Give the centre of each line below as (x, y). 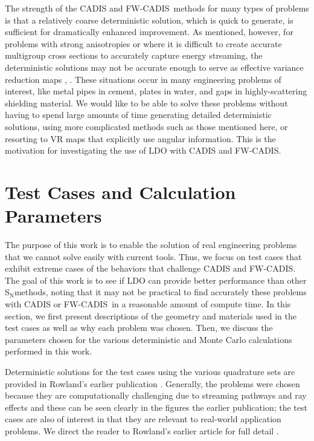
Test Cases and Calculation (120, 191)
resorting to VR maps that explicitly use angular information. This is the (140, 138)
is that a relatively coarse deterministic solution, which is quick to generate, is (149, 20)
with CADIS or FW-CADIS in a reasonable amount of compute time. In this (148, 304)
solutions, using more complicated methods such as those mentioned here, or (146, 126)
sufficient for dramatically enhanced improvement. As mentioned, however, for (149, 32)
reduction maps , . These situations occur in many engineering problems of (143, 79)
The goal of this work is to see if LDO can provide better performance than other (156, 280)
